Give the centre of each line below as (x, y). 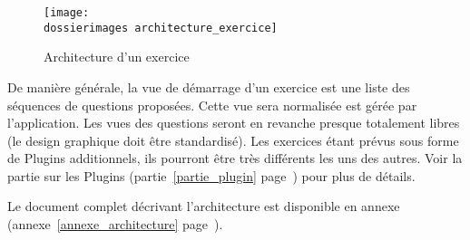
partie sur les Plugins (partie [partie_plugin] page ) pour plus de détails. (211, 175)
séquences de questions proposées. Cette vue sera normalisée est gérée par (212, 105)
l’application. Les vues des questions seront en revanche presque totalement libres (234, 123)
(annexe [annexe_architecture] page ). (115, 224)
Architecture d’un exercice (117, 57)
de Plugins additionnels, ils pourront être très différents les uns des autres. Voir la (235, 158)
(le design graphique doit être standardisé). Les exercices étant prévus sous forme (233, 140)
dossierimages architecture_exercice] (161, 28)
